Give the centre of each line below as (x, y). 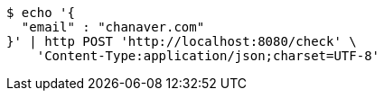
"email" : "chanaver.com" (113, 27)
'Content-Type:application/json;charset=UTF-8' (208, 56)
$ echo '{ (41, 13)
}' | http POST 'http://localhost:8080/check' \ (182, 41)
